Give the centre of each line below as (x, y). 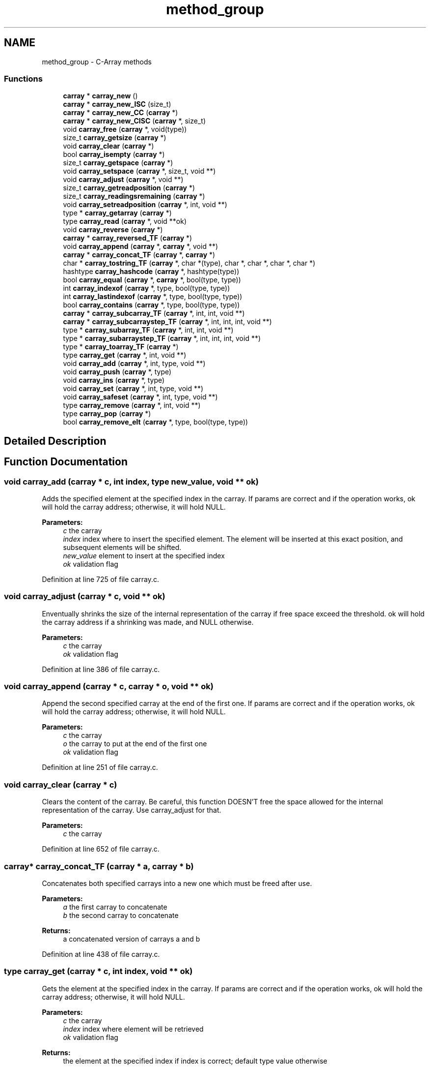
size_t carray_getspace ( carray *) (118, 163)
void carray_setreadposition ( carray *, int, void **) (145, 205)
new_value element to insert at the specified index (144, 555)
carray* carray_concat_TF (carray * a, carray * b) (99, 866)
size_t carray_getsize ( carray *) (115, 138)
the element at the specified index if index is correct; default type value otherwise (195, 1061)
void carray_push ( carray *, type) (117, 372)
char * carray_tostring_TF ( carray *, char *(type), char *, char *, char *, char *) (189, 263)
